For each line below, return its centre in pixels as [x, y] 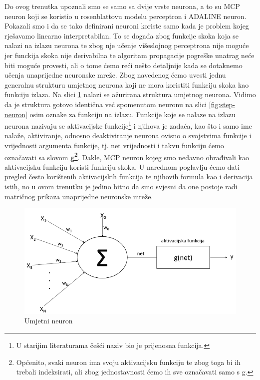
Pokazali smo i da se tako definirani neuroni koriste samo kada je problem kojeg [127, 26]
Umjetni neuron [49, 321]
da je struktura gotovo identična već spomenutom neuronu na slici [106, 104]
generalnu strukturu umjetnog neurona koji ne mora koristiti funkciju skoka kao [127, 84]
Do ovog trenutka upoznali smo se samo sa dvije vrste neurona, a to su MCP [122, 6]
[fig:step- [222, 104]
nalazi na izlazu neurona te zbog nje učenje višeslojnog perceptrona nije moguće [127, 45]
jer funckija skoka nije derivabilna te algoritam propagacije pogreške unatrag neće [130, 55]
